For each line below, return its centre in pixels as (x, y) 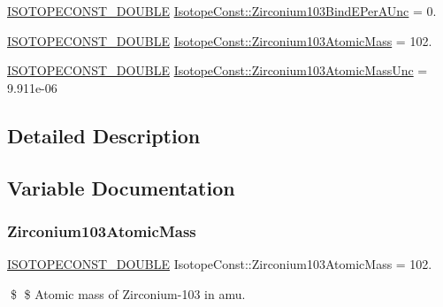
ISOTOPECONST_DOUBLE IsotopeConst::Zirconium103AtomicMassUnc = (218, 70)
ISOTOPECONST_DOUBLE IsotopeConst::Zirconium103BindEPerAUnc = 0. (222, 11)
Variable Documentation (121, 187)
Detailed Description (104, 135)
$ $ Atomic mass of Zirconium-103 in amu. (128, 293)
